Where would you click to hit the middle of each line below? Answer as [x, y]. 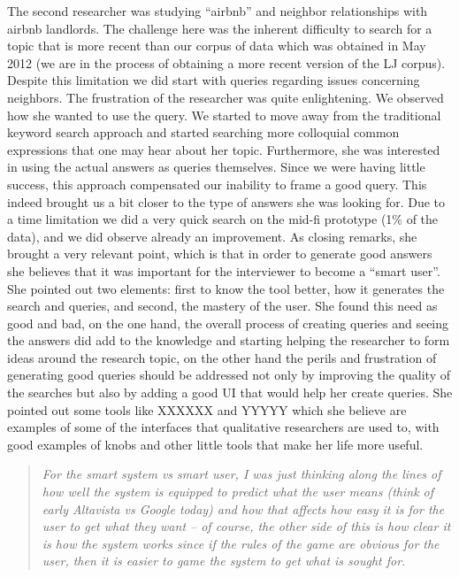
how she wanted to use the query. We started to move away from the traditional [224, 115]
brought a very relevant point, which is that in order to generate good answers [220, 254]
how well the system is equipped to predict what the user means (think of [238, 492]
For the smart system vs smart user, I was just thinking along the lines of [241, 474]
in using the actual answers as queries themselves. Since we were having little [216, 167]
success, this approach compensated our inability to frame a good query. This [217, 184]
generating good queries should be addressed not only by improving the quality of [229, 375]
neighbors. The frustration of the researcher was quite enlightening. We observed [226, 97]
